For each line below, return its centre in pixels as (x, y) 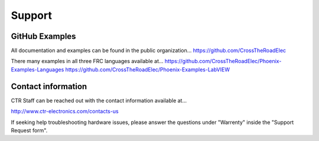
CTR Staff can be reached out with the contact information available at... (99, 100)
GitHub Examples (43, 36)
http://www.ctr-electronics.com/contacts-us (65, 112)
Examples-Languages (38, 69)
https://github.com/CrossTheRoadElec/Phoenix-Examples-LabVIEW (148, 69)
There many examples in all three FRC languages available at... (87, 61)
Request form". (29, 130)
